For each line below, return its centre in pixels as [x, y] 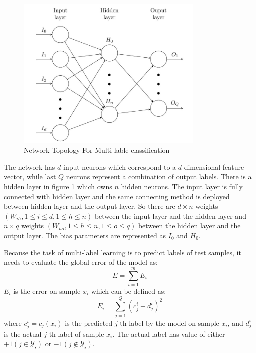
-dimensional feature [213, 166]
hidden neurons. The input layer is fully [182, 187]
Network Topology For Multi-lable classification [97, 150]
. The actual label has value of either [169, 334]
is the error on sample [47, 291]
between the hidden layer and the [189, 226]
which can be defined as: [129, 291]
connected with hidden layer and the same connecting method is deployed [117, 196]
